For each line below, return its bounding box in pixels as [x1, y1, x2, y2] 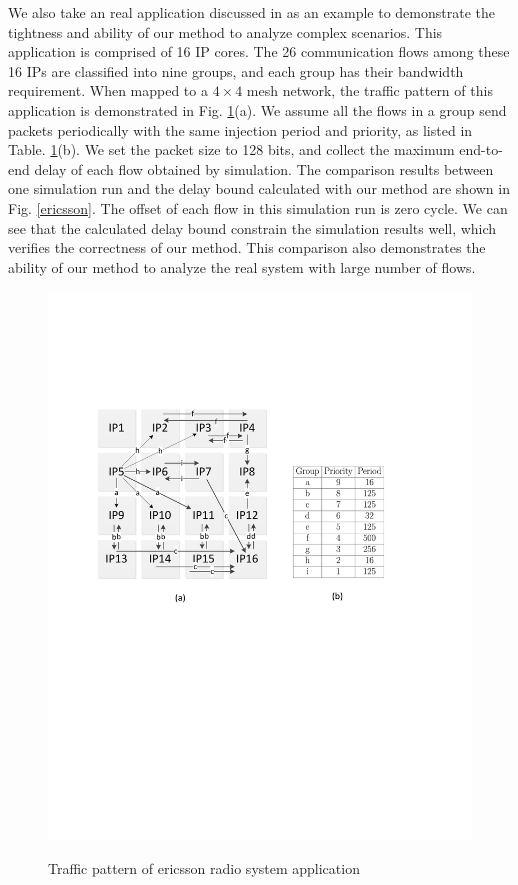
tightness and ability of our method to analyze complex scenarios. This [8, 21, 443, 42]
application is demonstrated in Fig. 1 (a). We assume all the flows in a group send [8, 99, 507, 120]
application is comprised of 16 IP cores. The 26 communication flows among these [8, 41, 510, 62]
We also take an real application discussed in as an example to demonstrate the [8, 2, 496, 22]
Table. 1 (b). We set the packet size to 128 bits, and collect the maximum [8, 139, 455, 160]
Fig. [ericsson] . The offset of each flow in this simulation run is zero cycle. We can [8, 197, 508, 218]
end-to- [459, 139, 503, 160]
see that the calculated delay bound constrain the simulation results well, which [8, 217, 497, 238]
